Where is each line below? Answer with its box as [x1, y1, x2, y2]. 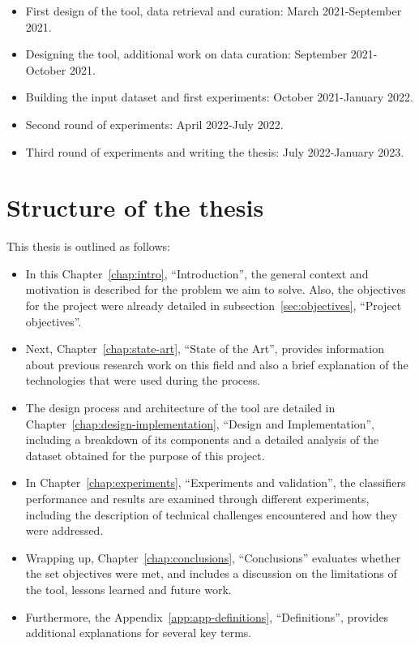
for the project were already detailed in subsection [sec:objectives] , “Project [25, 297, 402, 314]
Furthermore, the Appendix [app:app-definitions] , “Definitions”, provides [25, 608, 389, 625]
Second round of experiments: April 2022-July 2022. [25, 115, 284, 132]
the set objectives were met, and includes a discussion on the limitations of [25, 565, 397, 582]
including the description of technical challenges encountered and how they [25, 506, 398, 523]
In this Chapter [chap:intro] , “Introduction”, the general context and [25, 265, 369, 282]
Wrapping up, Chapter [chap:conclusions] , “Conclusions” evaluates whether [25, 549, 401, 566]
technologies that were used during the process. [25, 372, 261, 389]
